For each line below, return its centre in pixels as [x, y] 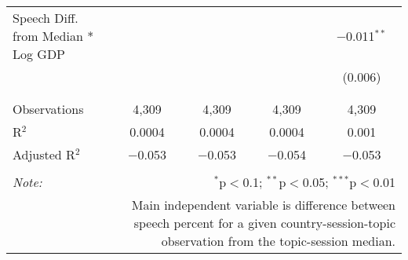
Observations [48, 109]
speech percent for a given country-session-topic [264, 223]
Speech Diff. [46, 18]
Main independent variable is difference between [263, 205]
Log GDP [39, 54]
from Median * [53, 36]
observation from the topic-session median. [278, 241]
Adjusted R [44, 154]
